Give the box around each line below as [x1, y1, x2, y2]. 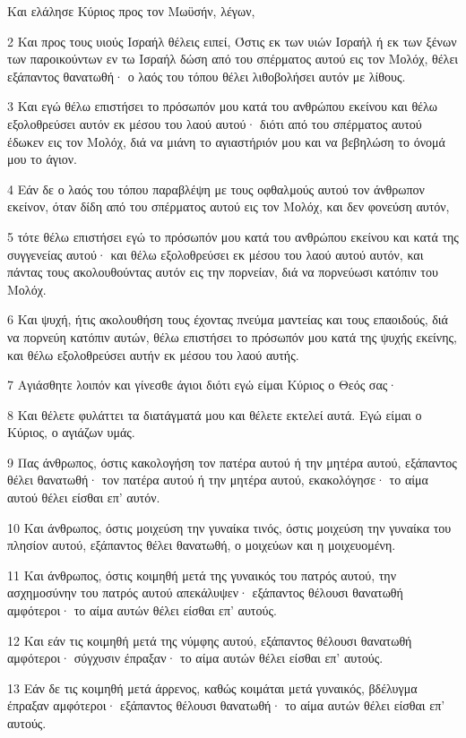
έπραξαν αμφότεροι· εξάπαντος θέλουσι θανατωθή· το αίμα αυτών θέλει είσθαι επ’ [7, 696, 445, 715]
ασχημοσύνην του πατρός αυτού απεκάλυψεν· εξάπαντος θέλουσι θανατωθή [7, 583, 403, 602]
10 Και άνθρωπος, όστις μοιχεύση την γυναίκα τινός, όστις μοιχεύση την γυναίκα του [7, 518, 452, 536]
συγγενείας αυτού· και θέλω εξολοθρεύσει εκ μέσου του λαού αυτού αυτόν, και [7, 245, 424, 263]
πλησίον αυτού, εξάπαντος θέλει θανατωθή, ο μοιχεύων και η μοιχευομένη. [7, 536, 396, 554]
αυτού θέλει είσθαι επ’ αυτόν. [7, 488, 160, 507]
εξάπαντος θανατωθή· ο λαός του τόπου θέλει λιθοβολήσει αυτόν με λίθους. [7, 66, 406, 85]
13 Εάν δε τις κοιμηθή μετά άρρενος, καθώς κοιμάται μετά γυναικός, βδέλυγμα [7, 678, 418, 697]
